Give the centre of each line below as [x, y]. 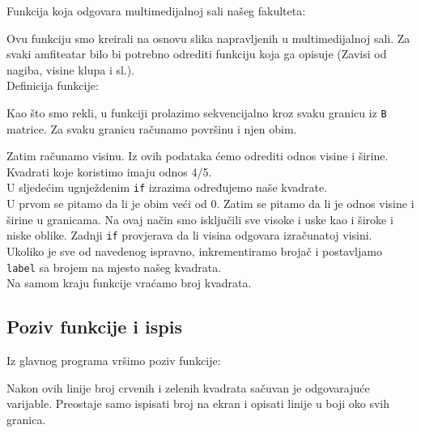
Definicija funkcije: [53, 85]
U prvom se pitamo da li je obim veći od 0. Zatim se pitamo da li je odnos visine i [210, 204]
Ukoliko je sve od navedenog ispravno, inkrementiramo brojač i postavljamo [194, 250]
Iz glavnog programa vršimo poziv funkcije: [114, 360]
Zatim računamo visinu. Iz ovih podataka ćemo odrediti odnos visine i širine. [198, 156]
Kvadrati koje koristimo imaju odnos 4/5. [109, 171]
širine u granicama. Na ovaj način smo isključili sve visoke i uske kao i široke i [200, 219]
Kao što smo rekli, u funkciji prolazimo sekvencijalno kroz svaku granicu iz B [197, 112]
